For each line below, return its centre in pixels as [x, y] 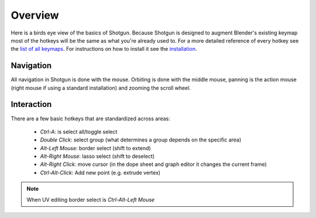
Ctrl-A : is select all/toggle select [79, 132]
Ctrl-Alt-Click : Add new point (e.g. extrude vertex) [100, 172]
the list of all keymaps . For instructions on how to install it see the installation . [104, 49]
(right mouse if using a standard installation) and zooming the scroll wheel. [101, 88]
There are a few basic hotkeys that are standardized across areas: [91, 118]
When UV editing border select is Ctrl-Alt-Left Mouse [91, 199]
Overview [35, 15]
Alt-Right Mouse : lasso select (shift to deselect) [97, 156]
